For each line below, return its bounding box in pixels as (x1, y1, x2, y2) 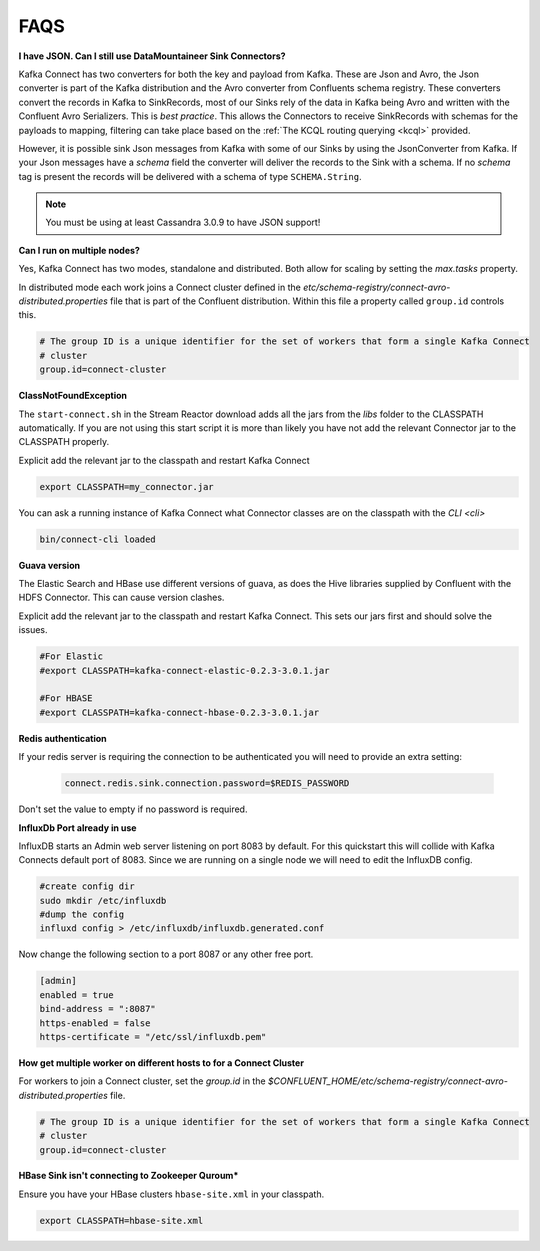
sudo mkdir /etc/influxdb (39, 895, 167, 906)
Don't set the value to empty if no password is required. (18, 803, 248, 815)
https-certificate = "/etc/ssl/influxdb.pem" (39, 1031, 267, 1042)
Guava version (18, 559, 80, 571)
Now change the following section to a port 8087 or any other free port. (18, 948, 314, 960)
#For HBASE (39, 693, 93, 704)
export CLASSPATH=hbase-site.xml (39, 1215, 204, 1226)
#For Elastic (39, 651, 104, 662)
